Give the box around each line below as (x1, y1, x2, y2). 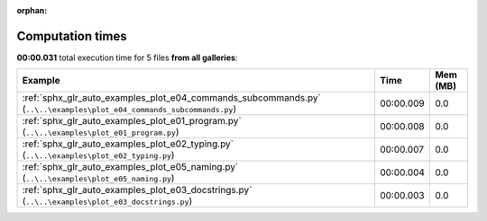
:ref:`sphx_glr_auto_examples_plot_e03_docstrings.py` (22, 184, 253, 197)
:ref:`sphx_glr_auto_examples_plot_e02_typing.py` (22, 137, 234, 150)
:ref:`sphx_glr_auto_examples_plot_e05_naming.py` (22, 161, 239, 173)
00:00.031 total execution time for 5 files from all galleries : (16, 52, 238, 63)
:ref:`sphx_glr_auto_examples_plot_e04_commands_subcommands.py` (22, 92, 322, 104)
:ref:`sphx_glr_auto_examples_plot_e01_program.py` (22, 115, 243, 128)
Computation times (16, 28, 127, 44)
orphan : (16, 5, 48, 15)
